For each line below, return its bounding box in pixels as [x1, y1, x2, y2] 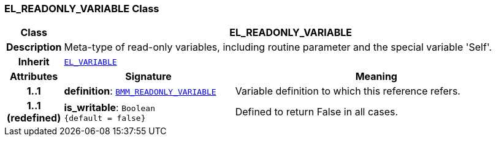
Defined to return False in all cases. [235, 106, 399, 118]
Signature [125, 70, 172, 83]
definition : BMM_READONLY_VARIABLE [64, 85, 216, 98]
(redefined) [7, 112, 61, 125]
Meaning [355, 70, 397, 83]
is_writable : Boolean [64, 101, 155, 114]
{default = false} [64, 113, 146, 123]
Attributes [10, 70, 58, 83]
